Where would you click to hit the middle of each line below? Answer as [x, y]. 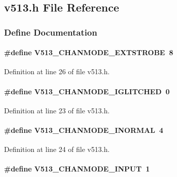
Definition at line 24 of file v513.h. [57, 149]
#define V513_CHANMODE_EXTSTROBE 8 [89, 52]
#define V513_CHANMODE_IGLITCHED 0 [87, 91]
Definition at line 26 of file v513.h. [57, 71]
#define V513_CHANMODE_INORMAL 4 [84, 130]
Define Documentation [51, 32]
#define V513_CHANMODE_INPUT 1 [77, 169]
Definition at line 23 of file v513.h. [57, 110]
